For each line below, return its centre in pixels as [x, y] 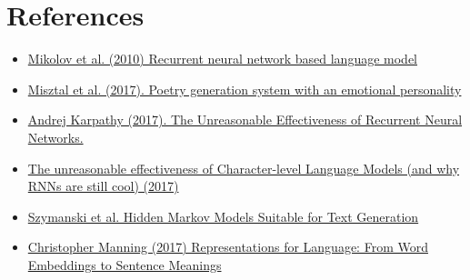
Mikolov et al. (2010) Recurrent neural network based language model [222, 59]
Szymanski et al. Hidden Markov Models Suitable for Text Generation [223, 216]
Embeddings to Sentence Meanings [125, 264]
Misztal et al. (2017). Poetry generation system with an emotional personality [245, 89]
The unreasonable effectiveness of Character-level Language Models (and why [244, 168]
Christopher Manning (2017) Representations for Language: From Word [228, 247]
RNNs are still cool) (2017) [103, 186]
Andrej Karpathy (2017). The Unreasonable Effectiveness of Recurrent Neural [245, 120]
